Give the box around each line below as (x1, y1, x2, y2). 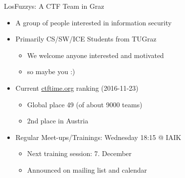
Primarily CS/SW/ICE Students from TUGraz (15, 34, 157, 44)
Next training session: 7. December (27, 148, 132, 158)
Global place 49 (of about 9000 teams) (27, 99, 142, 109)
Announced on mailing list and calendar (27, 164, 147, 175)
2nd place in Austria (27, 116, 89, 126)
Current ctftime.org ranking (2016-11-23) (15, 82, 139, 93)
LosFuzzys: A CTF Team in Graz (4, 1, 104, 11)
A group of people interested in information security (15, 17, 172, 27)
